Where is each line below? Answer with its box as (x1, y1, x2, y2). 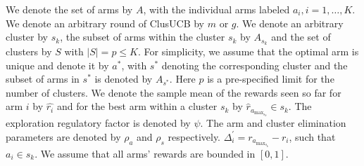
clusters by (6, 44, 52, 59)
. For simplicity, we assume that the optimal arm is (137, 44, 359, 59)
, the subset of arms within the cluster (60, 29, 225, 44)
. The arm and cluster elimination (200, 116, 346, 130)
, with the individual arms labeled (143, 2, 290, 16)
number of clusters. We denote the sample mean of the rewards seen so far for (6, 85, 341, 99)
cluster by (6, 29, 49, 44)
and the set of (271, 29, 331, 44)
